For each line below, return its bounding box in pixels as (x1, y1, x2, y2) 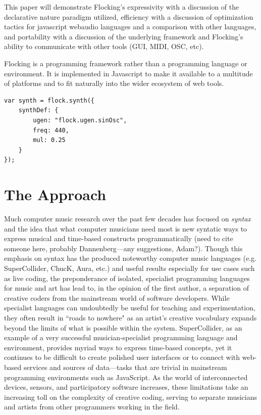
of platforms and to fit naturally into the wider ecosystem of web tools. (4, 78, 224, 88)
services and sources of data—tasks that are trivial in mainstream (23, 361, 227, 372)
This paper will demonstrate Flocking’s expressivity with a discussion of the (4, 2, 239, 12)
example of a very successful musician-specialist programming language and (4, 332, 238, 343)
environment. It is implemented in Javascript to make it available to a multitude (4, 68, 253, 78)
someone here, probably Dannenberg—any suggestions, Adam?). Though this (4, 243, 243, 253)
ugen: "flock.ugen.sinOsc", (33, 116, 127, 124)
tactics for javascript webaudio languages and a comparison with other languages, (4, 21, 256, 32)
